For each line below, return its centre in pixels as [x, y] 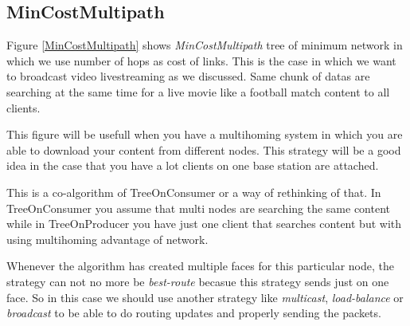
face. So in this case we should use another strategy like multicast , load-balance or [205, 297]
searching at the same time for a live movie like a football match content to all [198, 91]
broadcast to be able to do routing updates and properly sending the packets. [194, 313]
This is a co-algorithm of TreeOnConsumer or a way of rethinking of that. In [194, 192]
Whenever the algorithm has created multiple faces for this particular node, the [200, 266]
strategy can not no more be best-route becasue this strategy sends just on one [198, 281]
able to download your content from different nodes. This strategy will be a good [204, 149]
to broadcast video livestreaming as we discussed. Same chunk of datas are [188, 76]
